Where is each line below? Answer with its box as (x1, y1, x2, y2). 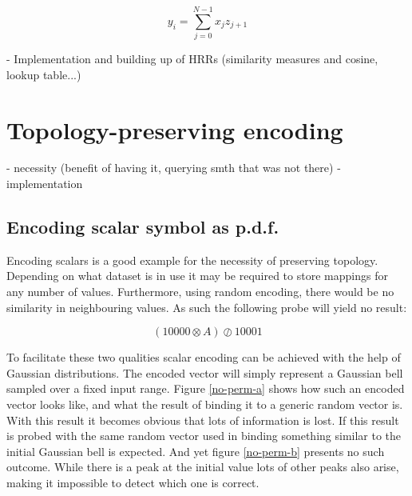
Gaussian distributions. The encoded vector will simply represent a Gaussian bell (6, 364, 403, 381)
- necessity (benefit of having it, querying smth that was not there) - (6, 159, 341, 176)
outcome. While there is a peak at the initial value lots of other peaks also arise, (6, 458, 399, 475)
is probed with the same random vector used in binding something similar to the (6, 427, 402, 444)
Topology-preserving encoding (6, 113, 343, 146)
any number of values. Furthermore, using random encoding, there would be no (6, 283, 394, 300)
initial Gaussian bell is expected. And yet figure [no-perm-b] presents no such (6, 442, 385, 459)
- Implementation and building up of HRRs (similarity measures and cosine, (6, 50, 378, 67)
